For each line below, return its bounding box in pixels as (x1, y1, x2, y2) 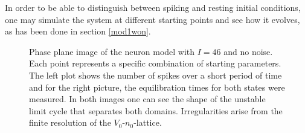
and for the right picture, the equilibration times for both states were (29, 80, 285, 93)
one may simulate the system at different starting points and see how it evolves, (5, 13, 300, 25)
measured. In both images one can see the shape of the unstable (29, 92, 266, 105)
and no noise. (223, 45, 273, 57)
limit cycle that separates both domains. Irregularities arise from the (29, 104, 283, 117)
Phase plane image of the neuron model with (29, 45, 195, 57)
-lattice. (133, 116, 162, 129)
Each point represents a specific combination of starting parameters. (29, 57, 281, 70)
